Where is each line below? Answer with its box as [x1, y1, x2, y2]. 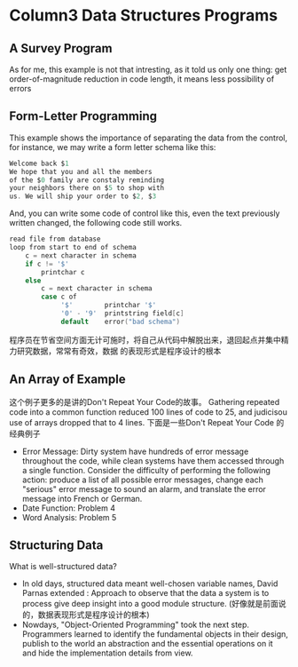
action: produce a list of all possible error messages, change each [21, 474, 263, 485]
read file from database [9, 234, 101, 244]
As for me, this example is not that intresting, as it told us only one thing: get [9, 64, 287, 75]
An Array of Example [9, 372, 126, 387]
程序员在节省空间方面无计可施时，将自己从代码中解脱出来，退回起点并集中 [9, 334, 281, 345]
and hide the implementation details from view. [21, 647, 193, 658]
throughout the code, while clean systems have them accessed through [21, 455, 285, 466]
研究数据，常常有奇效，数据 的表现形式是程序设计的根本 [16, 345, 222, 356]
